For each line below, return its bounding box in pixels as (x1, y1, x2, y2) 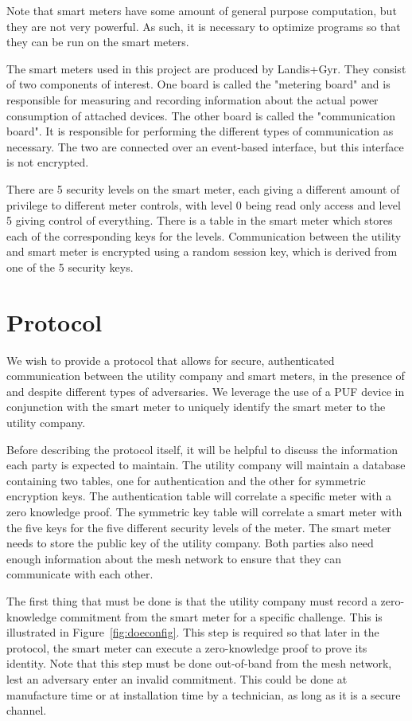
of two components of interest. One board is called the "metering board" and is (6, 76, 391, 92)
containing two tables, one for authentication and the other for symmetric (6, 472, 366, 488)
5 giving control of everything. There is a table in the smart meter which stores (6, 212, 393, 229)
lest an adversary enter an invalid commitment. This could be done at (6, 670, 348, 687)
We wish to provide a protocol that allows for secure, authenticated (6, 351, 335, 368)
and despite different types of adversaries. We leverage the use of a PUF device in (6, 382, 405, 399)
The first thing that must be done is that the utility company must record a (6, 592, 377, 609)
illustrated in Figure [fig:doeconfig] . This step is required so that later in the (6, 624, 379, 641)
